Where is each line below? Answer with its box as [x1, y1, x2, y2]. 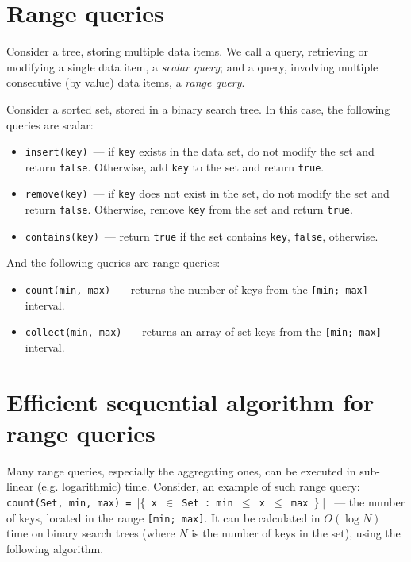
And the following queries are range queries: [6, 254, 221, 271]
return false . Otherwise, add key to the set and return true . [25, 158, 325, 175]
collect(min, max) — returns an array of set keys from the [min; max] [25, 323, 382, 340]
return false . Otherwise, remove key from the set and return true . [25, 201, 353, 217]
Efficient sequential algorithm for [6, 385, 375, 418]
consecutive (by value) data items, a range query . [6, 74, 245, 90]
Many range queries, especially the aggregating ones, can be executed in [6, 462, 356, 479]
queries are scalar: [6, 116, 94, 133]
